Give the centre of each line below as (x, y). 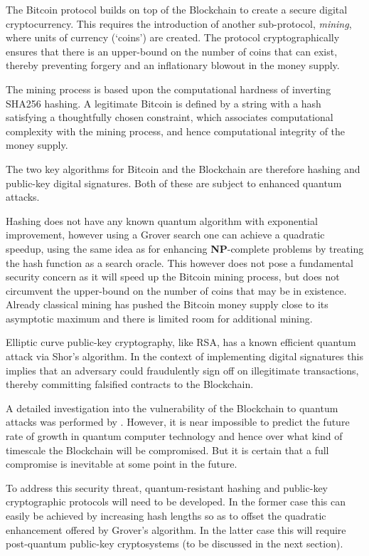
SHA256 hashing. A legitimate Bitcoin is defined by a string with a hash (164, 103)
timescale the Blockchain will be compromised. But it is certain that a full (167, 450)
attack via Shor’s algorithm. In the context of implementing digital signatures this (184, 356)
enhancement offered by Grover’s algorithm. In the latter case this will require (176, 529)
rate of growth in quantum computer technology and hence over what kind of (174, 436)
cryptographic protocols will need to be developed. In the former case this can (176, 502)
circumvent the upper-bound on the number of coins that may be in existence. (176, 290)
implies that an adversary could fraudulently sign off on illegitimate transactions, (182, 370)
